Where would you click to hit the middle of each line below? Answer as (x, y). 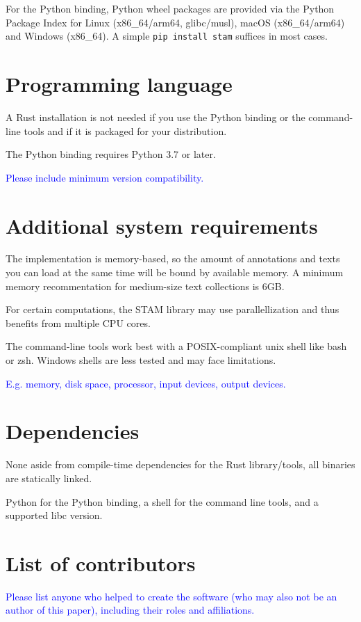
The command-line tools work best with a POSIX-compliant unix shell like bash (176, 346)
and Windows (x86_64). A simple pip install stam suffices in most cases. (167, 36)
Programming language (119, 84)
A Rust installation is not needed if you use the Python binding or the (156, 117)
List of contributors (101, 563)
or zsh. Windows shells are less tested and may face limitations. (141, 360)
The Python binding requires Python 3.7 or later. (111, 154)
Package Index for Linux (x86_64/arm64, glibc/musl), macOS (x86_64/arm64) (175, 22)
